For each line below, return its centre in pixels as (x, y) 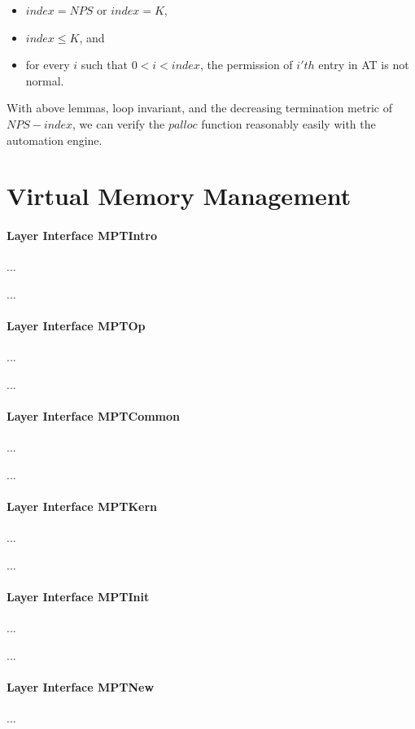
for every (48, 65)
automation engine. (55, 140)
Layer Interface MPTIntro (82, 236)
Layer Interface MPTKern (82, 506)
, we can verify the (119, 123)
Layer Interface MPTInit (78, 597)
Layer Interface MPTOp (76, 326)
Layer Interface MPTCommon (93, 416)
